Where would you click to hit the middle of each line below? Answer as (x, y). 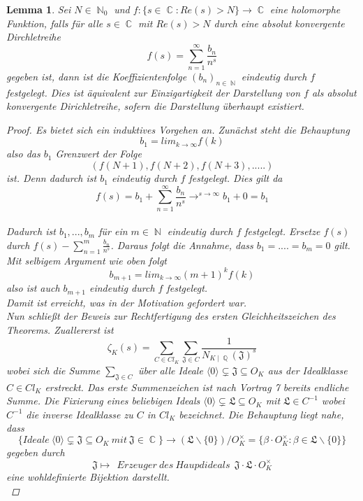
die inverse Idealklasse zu (80, 414)
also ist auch (33, 288)
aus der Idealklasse (308, 370)
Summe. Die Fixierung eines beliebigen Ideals (103, 401)
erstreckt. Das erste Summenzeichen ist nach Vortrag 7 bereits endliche (197, 387)
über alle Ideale (170, 370)
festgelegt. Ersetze (282, 231)
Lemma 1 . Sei (39, 9)
